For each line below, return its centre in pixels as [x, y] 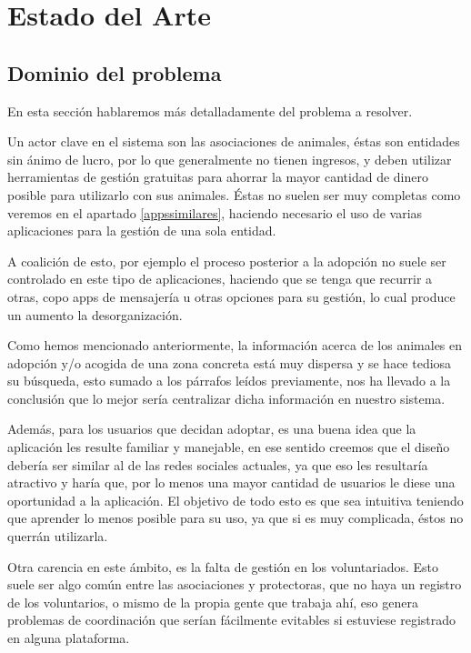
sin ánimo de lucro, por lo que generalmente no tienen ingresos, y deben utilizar [230, 159]
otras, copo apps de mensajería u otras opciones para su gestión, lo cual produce [231, 296]
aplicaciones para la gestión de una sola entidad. [142, 231]
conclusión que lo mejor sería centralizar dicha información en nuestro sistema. [226, 398]
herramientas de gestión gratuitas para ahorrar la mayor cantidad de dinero [218, 177]
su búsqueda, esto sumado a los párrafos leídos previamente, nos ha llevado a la [229, 381]
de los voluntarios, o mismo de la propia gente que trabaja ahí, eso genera [213, 602]
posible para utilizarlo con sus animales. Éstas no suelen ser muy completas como [234, 194]
